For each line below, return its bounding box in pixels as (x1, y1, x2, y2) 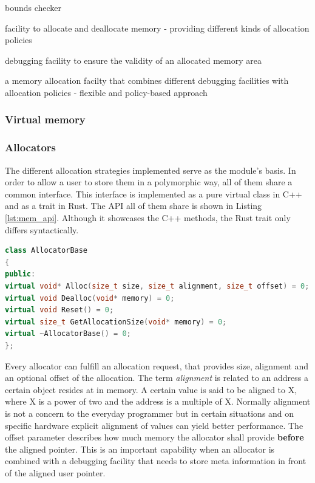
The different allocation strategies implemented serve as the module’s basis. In (5, 163, 296, 176)
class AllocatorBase (5, 246, 88, 255)
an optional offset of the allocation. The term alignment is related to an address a (5, 371, 309, 384)
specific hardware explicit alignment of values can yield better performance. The (5, 419, 303, 431)
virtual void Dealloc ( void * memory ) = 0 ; (5, 293, 175, 303)
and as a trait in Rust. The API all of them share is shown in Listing (5, 199, 262, 212)
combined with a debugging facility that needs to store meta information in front (5, 454, 307, 467)
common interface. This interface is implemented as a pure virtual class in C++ (5, 187, 302, 200)
